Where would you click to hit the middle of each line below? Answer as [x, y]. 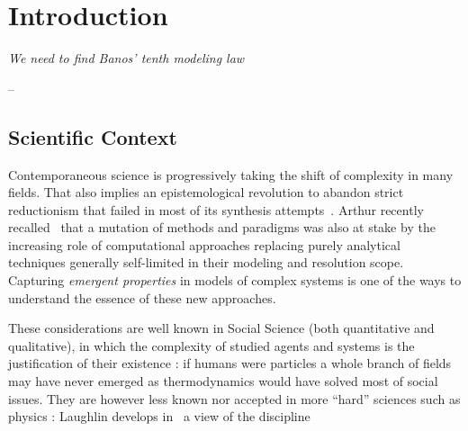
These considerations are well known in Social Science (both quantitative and [221, 328]
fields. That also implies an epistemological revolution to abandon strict [206, 192]
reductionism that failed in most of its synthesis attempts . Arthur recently [216, 209]
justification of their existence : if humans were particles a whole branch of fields [230, 363]
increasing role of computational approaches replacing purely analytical [204, 244]
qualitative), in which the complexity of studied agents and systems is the [211, 345]
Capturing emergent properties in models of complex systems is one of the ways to [235, 280]
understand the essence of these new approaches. [142, 297]
